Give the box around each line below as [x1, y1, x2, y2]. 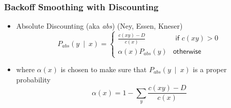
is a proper [193, 64, 227, 74]
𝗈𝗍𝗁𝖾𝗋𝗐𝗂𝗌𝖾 [173, 48, 201, 55]
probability [16, 74, 51, 84]
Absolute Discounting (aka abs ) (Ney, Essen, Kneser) [16, 20, 183, 31]
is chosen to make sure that [60, 64, 147, 74]
